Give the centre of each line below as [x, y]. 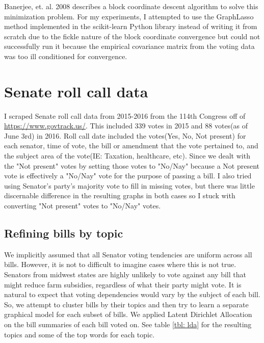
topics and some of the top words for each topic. [80, 334]
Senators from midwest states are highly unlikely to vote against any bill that [125, 274]
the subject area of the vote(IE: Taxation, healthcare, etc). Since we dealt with [127, 156]
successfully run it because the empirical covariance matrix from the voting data [129, 46]
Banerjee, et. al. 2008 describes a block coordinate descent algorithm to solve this [131, 6]
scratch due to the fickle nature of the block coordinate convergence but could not [132, 36]
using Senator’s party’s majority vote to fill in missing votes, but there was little [129, 185]
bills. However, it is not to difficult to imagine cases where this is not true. [120, 264]
